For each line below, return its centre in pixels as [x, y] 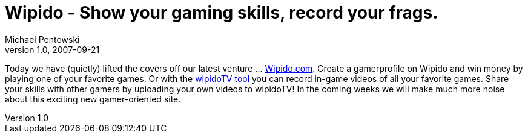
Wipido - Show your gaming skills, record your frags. [222, 13]
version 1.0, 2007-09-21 [52, 49]
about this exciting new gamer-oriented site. [93, 99]
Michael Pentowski [42, 39]
